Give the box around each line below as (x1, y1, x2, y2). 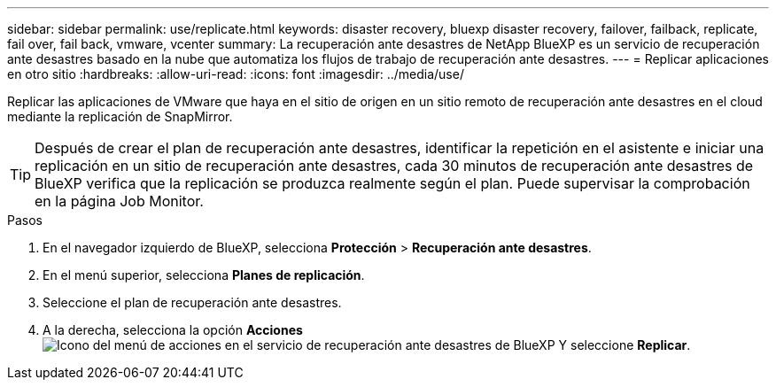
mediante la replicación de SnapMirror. (7, 109, 233, 124)
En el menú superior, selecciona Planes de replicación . (43, 267, 365, 283)
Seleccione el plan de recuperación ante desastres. (43, 295, 342, 310)
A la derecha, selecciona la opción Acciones (43, 322, 303, 337)
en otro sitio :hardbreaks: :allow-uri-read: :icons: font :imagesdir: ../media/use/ (7, 66, 464, 81)
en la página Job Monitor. (35, 192, 204, 210)
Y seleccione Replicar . (558, 337, 691, 352)
